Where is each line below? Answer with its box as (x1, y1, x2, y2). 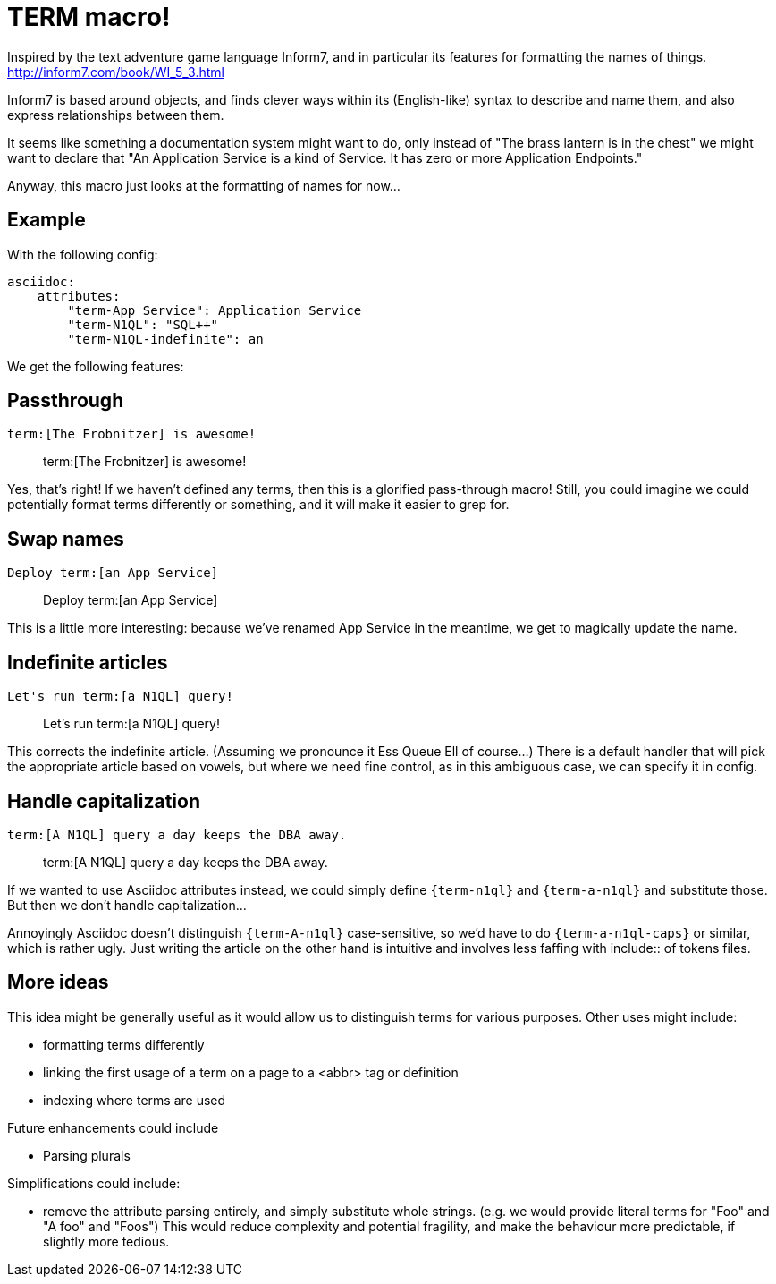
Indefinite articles (7, 651, 168, 674)
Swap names (7, 527, 124, 550)
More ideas (7, 971, 109, 994)
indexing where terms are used (43, 1092, 226, 1108)
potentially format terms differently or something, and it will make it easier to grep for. (7, 497, 510, 513)
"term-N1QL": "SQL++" (67, 317, 219, 332)
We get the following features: (7, 358, 184, 374)
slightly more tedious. (43, 1233, 170, 1249)
